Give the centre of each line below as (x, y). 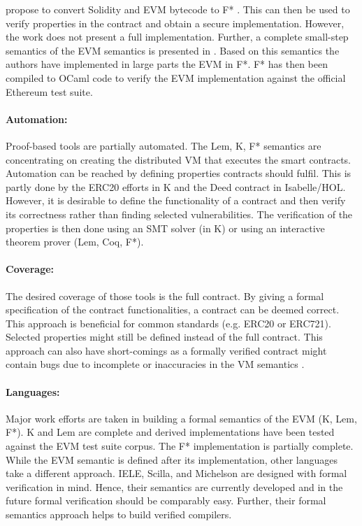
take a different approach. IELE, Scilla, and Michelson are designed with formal (176, 473)
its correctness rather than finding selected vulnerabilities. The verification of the (179, 214)
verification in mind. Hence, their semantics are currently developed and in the (174, 486)
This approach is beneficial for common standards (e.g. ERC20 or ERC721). (168, 323)
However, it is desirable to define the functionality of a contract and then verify (176, 200)
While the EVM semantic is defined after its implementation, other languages (172, 459)
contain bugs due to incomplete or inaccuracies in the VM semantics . (155, 364)
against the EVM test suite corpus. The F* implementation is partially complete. (180, 446)
